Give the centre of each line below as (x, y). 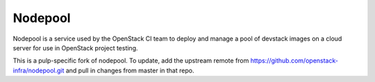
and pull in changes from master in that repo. (130, 70)
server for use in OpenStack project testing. (75, 48)
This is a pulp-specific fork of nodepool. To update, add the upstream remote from (131, 61)
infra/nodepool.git (39, 70)
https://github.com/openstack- (294, 61)
